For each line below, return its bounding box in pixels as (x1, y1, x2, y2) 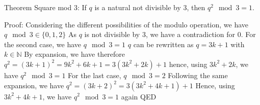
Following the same (168, 69, 228, 80)
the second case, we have (4, 39, 81, 49)
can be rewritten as (133, 39, 194, 49)
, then (187, 2, 205, 12)
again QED (121, 91, 157, 101)
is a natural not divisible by (94, 2, 181, 12)
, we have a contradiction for (145, 29, 235, 40)
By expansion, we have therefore (24, 49, 125, 59)
